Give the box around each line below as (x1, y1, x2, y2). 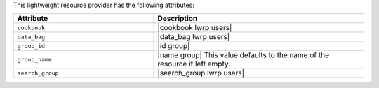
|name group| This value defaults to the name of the (157, 50, 330, 60)
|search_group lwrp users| (157, 68, 245, 78)
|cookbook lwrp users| (157, 23, 232, 33)
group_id (17, 42, 46, 50)
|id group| (157, 41, 190, 51)
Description (157, 14, 198, 24)
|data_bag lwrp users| (157, 32, 230, 42)
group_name (17, 56, 53, 63)
